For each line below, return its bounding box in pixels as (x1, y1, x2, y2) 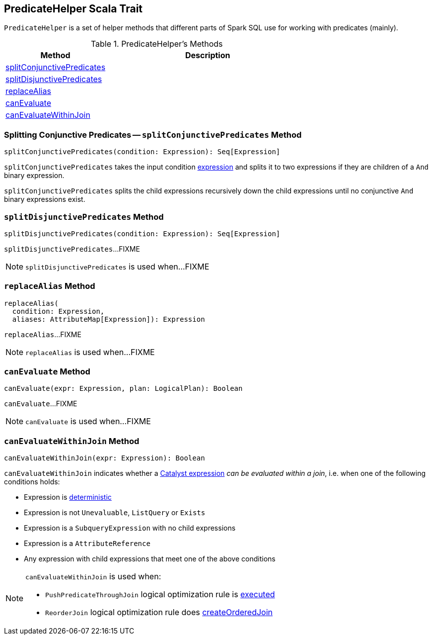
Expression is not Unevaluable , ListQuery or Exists (24, 508, 206, 517)
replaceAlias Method (4, 281, 95, 291)
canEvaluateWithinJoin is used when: (25, 571, 161, 582)
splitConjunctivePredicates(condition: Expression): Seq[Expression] (4, 148, 281, 156)
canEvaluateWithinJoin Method (4, 436, 140, 446)
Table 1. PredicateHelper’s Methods (90, 39, 223, 49)
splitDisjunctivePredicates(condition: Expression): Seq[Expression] (4, 229, 281, 238)
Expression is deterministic (24, 493, 112, 502)
